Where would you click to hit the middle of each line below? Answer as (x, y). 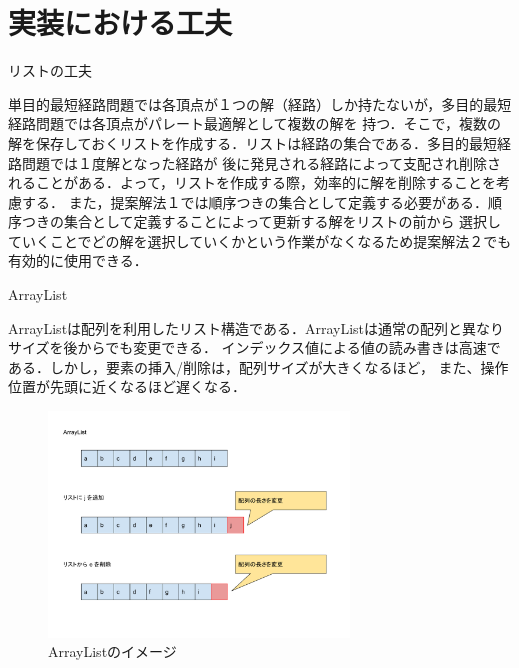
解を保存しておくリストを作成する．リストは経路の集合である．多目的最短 (253, 142)
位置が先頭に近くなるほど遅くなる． (127, 386)
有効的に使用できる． (78, 260)
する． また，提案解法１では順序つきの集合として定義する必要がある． (254, 201)
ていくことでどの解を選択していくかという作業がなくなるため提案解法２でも (260, 240)
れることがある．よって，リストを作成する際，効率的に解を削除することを (252, 182)
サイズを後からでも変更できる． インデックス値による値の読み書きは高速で (254, 347)
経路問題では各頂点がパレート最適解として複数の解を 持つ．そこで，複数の (254, 123)
